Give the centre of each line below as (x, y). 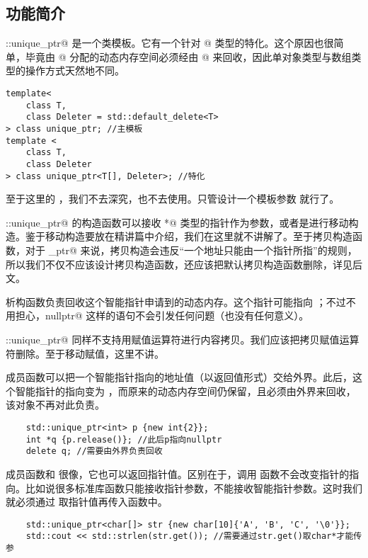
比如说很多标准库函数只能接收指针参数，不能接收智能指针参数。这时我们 (194, 488)
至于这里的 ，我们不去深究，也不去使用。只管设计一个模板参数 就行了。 (173, 199)
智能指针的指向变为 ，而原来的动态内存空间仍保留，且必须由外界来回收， (185, 391)
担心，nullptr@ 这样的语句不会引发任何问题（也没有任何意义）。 (162, 315)
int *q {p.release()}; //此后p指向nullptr (124, 439)
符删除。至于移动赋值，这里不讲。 (85, 353)
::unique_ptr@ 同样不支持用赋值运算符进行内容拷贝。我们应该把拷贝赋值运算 (183, 339)
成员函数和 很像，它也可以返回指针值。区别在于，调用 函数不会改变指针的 (178, 473)
